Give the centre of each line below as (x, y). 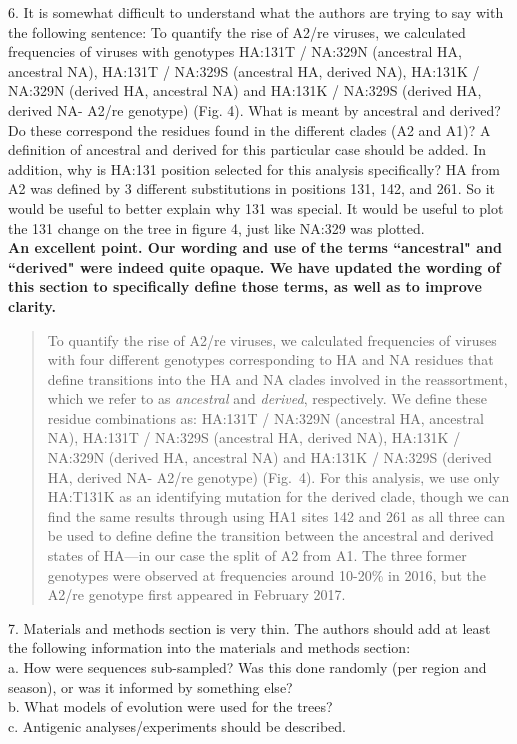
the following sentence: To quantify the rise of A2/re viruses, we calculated (237, 31)
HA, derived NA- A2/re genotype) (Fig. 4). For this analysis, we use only (273, 476)
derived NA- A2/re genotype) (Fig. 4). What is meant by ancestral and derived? (254, 109)
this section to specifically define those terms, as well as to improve (245, 286)
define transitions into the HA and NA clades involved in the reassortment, (277, 378)
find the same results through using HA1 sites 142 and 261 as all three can (276, 515)
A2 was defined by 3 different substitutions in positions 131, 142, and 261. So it (252, 188)
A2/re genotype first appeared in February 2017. (196, 594)
